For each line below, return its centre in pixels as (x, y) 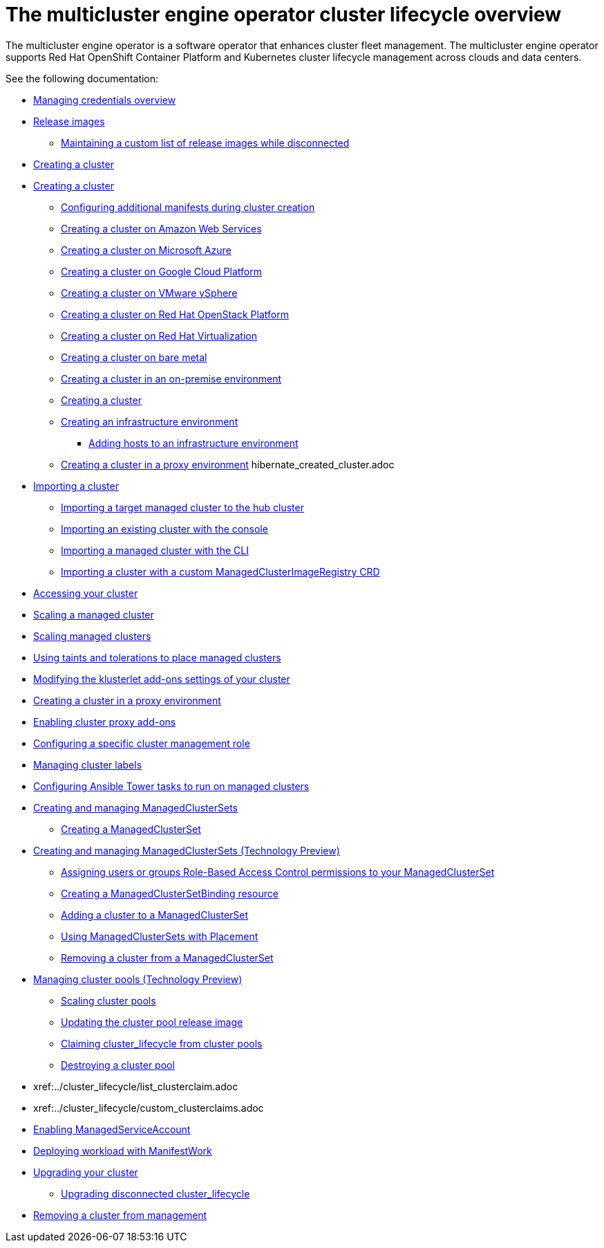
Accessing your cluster (86, 593)
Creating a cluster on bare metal (134, 357)
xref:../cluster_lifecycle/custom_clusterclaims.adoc (149, 1108)
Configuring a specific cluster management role (142, 743)
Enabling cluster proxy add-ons (105, 722)
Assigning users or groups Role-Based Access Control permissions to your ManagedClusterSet (278, 872)
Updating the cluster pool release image (152, 1022)
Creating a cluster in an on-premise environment (171, 378)
